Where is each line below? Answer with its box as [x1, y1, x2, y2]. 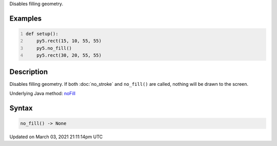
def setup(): [26, 31, 58, 36]
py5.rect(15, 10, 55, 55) [36, 38, 102, 44]
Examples [9, 14, 42, 23]
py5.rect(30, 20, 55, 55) [36, 52, 102, 59]
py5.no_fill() [36, 45, 72, 51]
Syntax [9, 103, 33, 113]
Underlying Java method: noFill [9, 90, 76, 97]
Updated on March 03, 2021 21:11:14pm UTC [9, 134, 103, 140]
